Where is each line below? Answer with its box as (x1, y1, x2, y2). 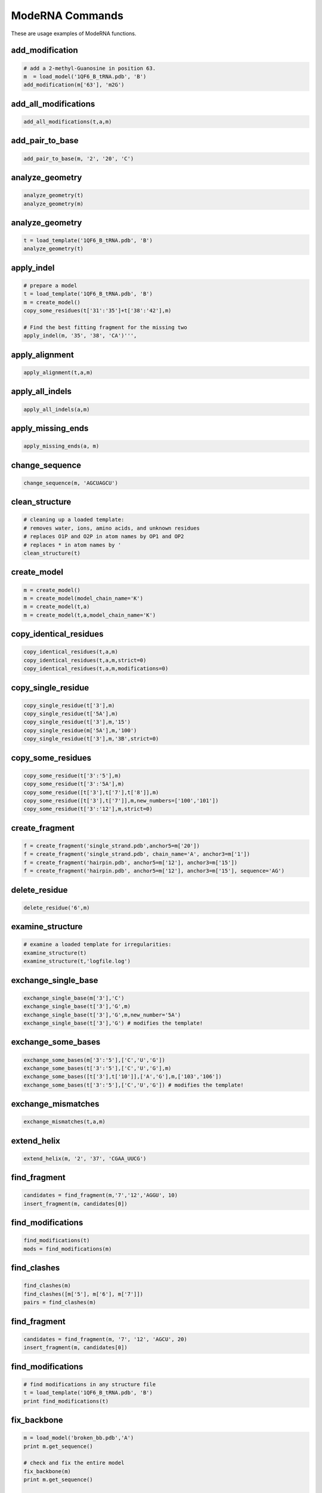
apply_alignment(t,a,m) (23, 369, 94, 376)
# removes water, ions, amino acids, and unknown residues (23, 524, 200, 532)
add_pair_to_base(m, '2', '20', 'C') (23, 155, 134, 162)
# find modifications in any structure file (23, 1381, 156, 1388)
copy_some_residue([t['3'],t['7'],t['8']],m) (23, 789, 159, 795)
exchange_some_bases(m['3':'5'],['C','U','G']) (23, 1056, 165, 1063)
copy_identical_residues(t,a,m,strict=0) (23, 657, 147, 663)
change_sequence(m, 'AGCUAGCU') (23, 480, 119, 486)
